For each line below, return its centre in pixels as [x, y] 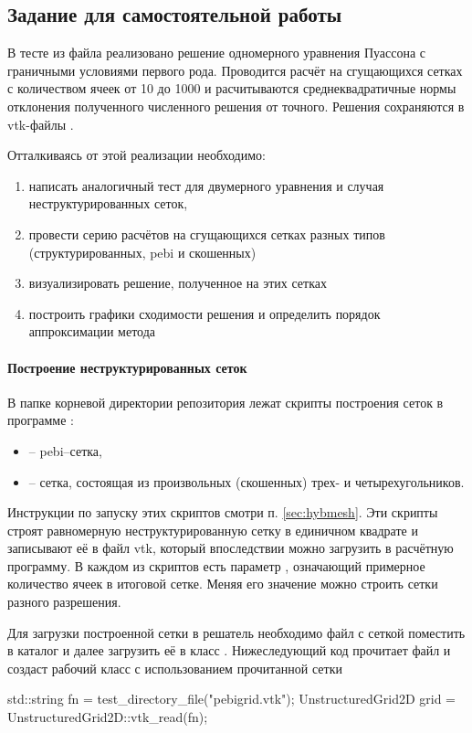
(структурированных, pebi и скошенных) [142, 252]
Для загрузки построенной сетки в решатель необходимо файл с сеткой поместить [236, 632]
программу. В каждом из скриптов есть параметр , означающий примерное [216, 565]
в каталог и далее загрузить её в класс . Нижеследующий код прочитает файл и [229, 650]
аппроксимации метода [92, 331]
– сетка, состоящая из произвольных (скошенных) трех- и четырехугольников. [246, 481]
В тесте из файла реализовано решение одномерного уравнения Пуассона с [217, 53]
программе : [41, 420]
